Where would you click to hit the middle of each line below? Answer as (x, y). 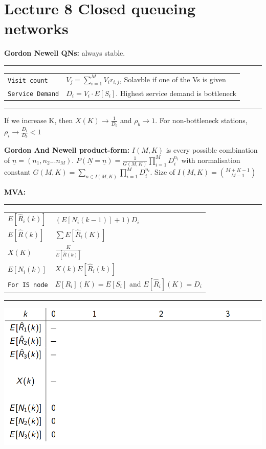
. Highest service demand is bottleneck (176, 93)
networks (36, 28)
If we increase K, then (39, 120)
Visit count (28, 80)
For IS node (28, 285)
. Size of (163, 172)
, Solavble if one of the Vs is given (173, 79)
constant (17, 172)
